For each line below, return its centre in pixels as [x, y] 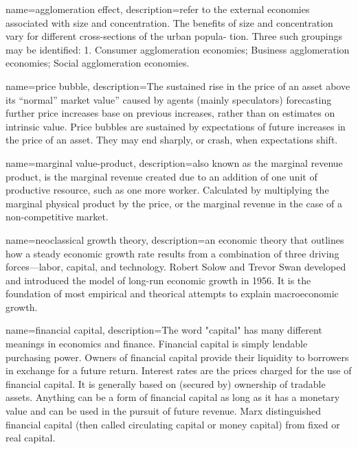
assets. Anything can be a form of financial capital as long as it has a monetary [173, 397]
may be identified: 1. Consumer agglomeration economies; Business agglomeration [178, 49]
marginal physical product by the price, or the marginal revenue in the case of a [174, 203]
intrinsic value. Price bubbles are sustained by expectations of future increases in [176, 126]
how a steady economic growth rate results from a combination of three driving [172, 253]
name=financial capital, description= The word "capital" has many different [164, 330]
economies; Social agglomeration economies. [98, 63]
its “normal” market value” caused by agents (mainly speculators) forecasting [169, 99]
